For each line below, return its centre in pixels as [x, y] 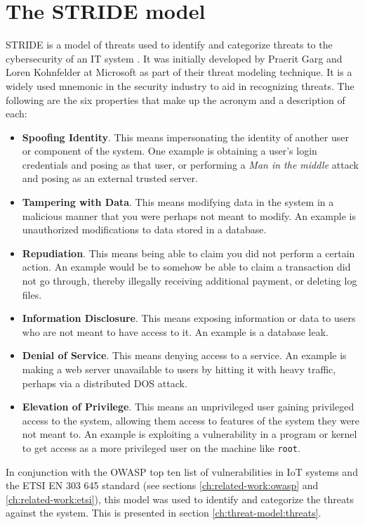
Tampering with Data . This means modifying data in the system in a [178, 202]
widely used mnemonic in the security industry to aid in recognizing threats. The [180, 85]
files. [32, 294]
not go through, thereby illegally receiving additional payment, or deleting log [190, 281]
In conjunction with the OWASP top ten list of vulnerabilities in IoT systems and [182, 471]
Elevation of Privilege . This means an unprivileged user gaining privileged [188, 407]
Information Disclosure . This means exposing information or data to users [189, 318]
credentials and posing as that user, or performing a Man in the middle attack [190, 164]
